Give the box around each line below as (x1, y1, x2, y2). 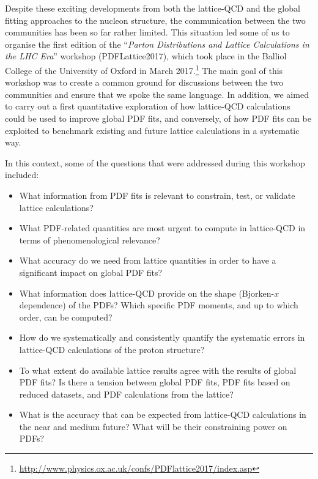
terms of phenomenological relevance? (19, 233, 160, 246)
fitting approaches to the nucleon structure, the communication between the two (5, 13, 306, 26)
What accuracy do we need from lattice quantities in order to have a (19, 254, 276, 267)
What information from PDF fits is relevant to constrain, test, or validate (19, 188, 295, 201)
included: (5, 168, 39, 181)
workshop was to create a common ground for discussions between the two (5, 76, 284, 89)
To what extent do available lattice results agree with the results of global (19, 363, 297, 376)
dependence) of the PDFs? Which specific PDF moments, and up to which (19, 299, 298, 311)
